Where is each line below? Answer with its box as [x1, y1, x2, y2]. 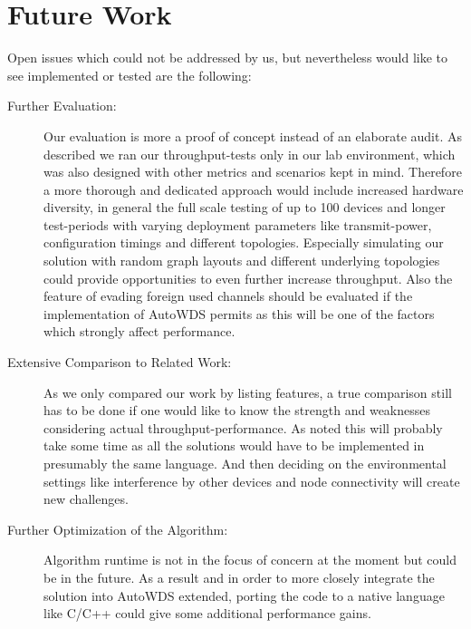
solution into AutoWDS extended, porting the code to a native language [43, 585, 445, 605]
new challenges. [43, 489, 129, 508]
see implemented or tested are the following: [7, 65, 252, 84]
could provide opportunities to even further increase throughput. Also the [43, 268, 453, 287]
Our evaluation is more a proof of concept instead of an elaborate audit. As [43, 126, 463, 145]
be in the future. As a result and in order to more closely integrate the [43, 567, 435, 586]
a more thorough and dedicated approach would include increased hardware [43, 179, 464, 198]
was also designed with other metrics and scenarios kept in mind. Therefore [43, 162, 462, 181]
